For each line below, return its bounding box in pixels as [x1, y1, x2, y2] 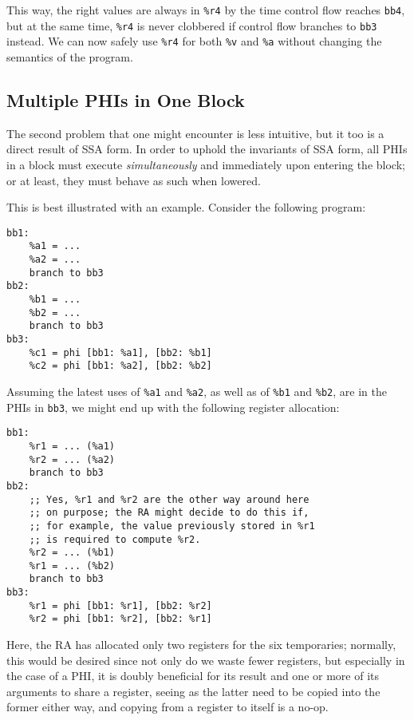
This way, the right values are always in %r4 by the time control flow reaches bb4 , [6, 2, 405, 18]
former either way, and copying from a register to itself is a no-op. [6, 698, 329, 715]
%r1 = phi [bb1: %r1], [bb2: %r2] [29, 599, 212, 611]
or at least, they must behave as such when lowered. [6, 172, 261, 188]
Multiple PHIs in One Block [6, 87, 245, 112]
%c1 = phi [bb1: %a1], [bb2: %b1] [29, 346, 212, 358]
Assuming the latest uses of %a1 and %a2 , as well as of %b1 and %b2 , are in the [6, 382, 387, 399]
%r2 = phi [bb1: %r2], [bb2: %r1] [29, 613, 212, 625]
